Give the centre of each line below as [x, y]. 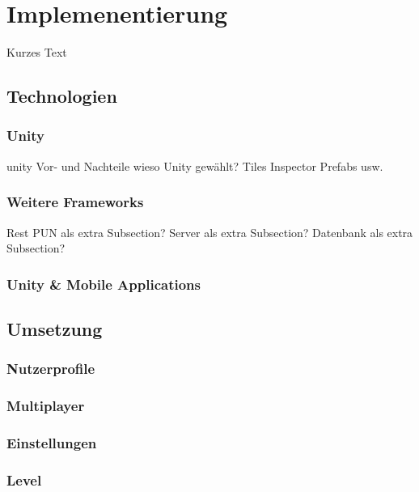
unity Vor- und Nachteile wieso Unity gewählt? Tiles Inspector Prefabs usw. [195, 165]
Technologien [62, 96]
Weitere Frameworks [75, 202]
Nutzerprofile [51, 369]
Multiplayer [46, 406]
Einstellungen [52, 442]
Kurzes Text [37, 52]
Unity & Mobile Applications [104, 284]
